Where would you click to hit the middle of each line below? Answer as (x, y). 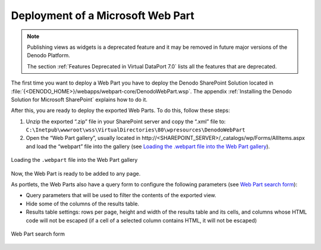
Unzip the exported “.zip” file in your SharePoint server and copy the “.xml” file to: (126, 121)
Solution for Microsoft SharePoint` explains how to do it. (79, 99)
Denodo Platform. (49, 55)
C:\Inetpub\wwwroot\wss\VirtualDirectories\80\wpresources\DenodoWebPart (136, 130)
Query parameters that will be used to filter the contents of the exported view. (121, 195)
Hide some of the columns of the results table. (83, 204)
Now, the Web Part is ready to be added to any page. (76, 173)
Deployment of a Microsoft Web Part (103, 15)
